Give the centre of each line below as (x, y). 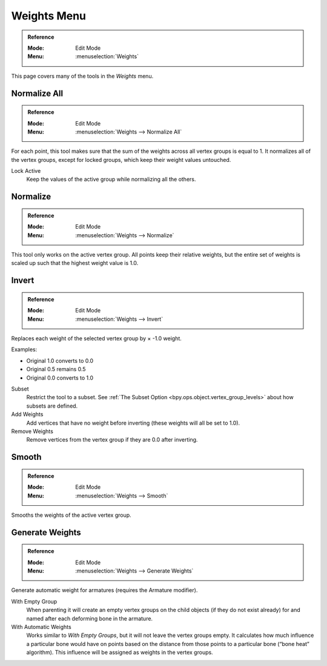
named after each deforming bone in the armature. (90, 618)
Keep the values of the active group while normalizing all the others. (111, 180)
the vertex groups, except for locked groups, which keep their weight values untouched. (121, 160)
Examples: (24, 349)
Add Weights (27, 414)
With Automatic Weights (41, 627)
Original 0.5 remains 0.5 (56, 369)
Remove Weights (32, 431)
